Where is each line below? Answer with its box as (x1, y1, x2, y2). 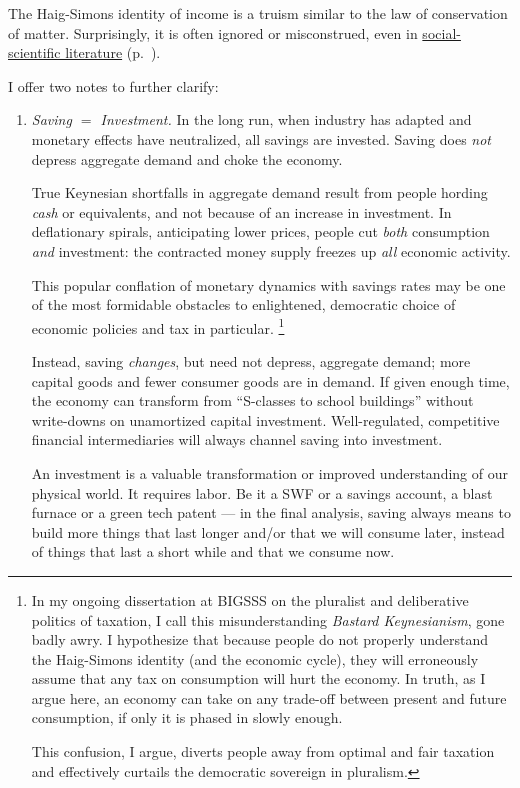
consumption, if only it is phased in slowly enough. (31, 707, 343, 728)
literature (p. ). (65, 42, 161, 63)
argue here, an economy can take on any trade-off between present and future (31, 687, 507, 708)
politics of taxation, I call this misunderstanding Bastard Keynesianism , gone (31, 609, 505, 630)
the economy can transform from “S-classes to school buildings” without (31, 390, 474, 411)
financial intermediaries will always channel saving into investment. (31, 429, 443, 450)
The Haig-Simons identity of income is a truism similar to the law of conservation (8, 3, 508, 23)
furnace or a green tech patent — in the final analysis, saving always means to (31, 502, 511, 523)
